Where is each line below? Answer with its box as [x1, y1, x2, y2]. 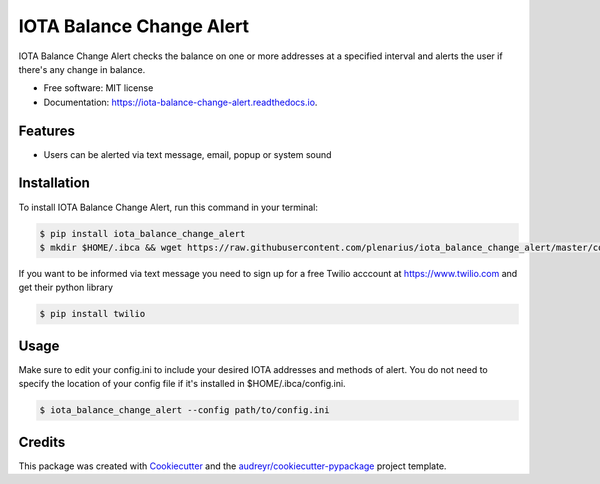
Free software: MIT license [43, 82, 154, 94]
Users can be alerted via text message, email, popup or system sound [43, 148, 332, 160]
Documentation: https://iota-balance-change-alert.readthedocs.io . [43, 96, 318, 108]
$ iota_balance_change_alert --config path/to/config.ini [39, 405, 330, 416]
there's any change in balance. [18, 63, 146, 75]
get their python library [18, 281, 114, 294]
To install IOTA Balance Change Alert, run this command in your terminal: [18, 201, 319, 213]
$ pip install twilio [39, 308, 146, 320]
